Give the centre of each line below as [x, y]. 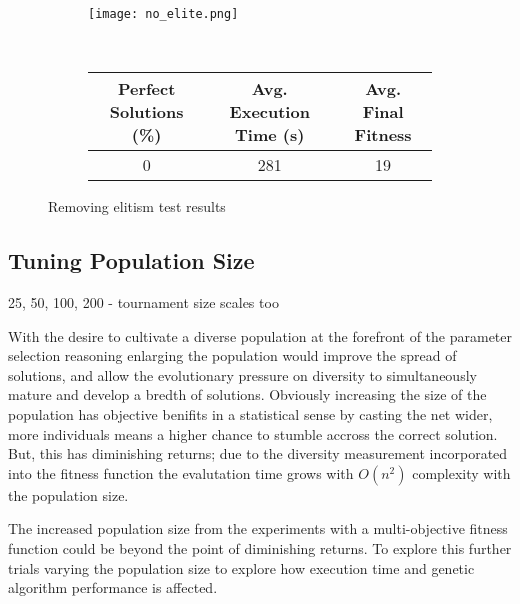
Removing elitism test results [137, 206]
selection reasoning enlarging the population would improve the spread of [232, 355]
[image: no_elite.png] [163, 14]
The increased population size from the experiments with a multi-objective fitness [258, 528]
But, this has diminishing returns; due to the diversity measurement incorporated [258, 453]
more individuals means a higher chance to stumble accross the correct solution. [253, 433]
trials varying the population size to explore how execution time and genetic [241, 567]
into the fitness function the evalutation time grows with [181, 472]
